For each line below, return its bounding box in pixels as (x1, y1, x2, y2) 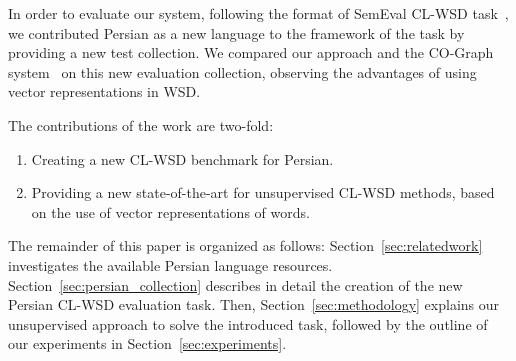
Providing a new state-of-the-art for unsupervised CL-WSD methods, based (31, 182, 495, 203)
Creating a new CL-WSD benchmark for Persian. (31, 148, 334, 169)
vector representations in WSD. (8, 81, 201, 102)
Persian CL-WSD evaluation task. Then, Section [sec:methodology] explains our (8, 294, 500, 315)
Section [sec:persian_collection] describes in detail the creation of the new (8, 274, 463, 295)
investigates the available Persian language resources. (8, 254, 333, 275)
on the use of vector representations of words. (31, 201, 310, 222)
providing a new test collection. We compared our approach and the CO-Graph (8, 42, 494, 63)
